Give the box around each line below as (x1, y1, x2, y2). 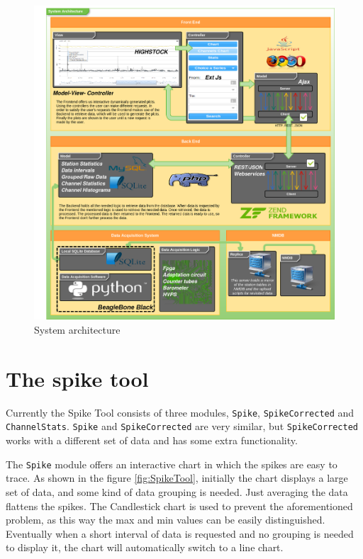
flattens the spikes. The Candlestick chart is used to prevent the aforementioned (6, 498, 353, 513)
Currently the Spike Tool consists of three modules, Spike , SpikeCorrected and (6, 405, 354, 419)
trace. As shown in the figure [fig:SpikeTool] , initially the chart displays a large (6, 470, 348, 485)
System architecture (34, 322, 121, 337)
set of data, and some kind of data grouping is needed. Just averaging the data (6, 484, 348, 499)
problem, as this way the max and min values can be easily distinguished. (6, 512, 325, 527)
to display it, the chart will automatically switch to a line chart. (6, 540, 284, 555)
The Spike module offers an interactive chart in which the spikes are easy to (6, 456, 337, 471)
